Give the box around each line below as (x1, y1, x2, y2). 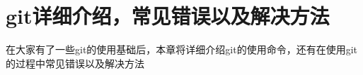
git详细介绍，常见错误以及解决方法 (6, 1, 330, 30)
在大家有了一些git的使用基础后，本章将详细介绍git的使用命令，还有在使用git (6, 42, 358, 57)
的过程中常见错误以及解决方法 (6, 55, 144, 70)
